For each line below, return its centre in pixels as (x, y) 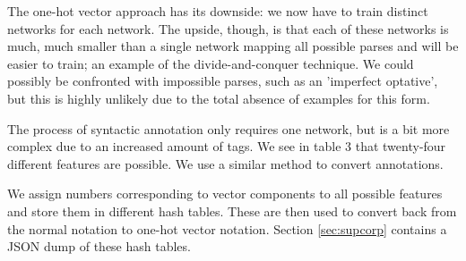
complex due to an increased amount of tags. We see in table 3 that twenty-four (227, 146)
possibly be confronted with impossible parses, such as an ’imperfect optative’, (223, 81)
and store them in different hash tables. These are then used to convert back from (232, 210)
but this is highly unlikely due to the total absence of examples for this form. (219, 98)
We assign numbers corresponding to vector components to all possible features (225, 194)
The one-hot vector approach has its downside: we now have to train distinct (218, 11)
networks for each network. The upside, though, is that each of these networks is (228, 28)
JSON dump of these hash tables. (99, 246)
